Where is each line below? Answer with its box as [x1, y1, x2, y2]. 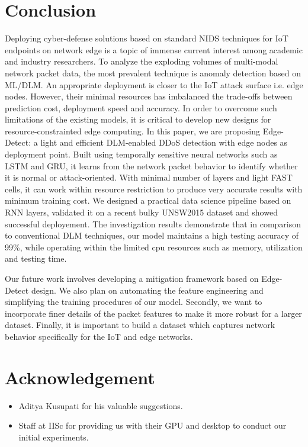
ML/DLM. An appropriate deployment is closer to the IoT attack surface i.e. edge [5, 78, 303, 91]
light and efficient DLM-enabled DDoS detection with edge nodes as [40, 136, 288, 149]
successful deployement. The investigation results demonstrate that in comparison [5, 217, 301, 230]
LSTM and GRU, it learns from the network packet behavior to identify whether [5, 159, 298, 172]
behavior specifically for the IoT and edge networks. [5, 330, 193, 342]
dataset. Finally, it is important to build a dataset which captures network [5, 319, 275, 331]
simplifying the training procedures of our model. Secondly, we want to [5, 295, 262, 308]
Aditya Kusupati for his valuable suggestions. [18, 399, 183, 411]
